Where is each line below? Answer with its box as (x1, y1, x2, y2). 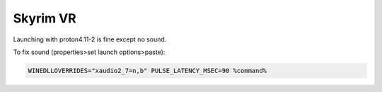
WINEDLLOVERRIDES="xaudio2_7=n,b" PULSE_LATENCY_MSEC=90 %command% (28, 67, 267, 74)
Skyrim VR (13, 11, 77, 26)
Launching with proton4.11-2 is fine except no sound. (13, 35, 167, 44)
